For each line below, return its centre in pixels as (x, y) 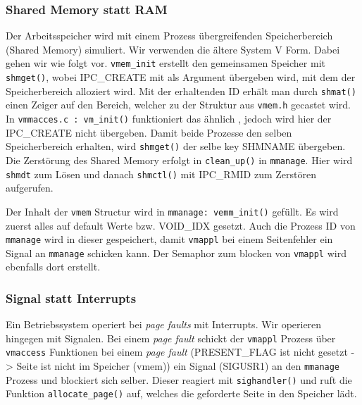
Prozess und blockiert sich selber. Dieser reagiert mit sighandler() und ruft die (179, 379)
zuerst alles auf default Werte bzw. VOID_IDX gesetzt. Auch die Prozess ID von (181, 225)
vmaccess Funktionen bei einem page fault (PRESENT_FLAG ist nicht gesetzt (177, 352)
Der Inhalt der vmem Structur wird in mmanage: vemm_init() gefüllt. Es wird (172, 211)
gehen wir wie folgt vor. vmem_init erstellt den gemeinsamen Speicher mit (166, 63)
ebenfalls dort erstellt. (53, 267)
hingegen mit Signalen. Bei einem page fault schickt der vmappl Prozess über (171, 338)
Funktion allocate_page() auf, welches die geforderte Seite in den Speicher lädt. (181, 393)
